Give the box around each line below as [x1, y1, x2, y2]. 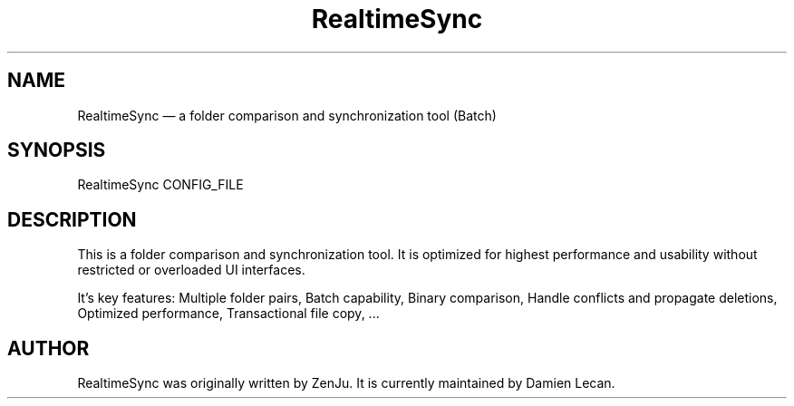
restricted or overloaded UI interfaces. [77, 262, 305, 278]
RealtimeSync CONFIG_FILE [77, 177, 244, 193]
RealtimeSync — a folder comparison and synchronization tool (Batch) [77, 107, 497, 123]
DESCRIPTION [7, 208, 137, 231]
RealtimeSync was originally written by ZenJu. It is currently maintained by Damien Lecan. [77, 375, 615, 391]
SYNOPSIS [7, 139, 106, 162]
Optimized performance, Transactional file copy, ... [77, 305, 380, 322]
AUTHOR [7, 336, 90, 360]
